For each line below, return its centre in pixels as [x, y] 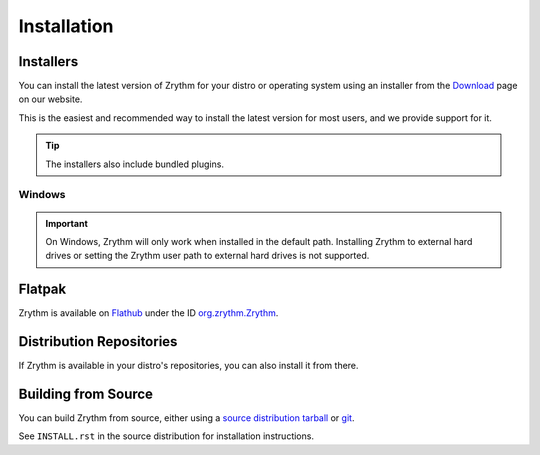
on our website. [50, 99]
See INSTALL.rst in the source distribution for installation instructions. [166, 436]
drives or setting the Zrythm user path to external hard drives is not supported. [207, 256]
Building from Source [86, 393]
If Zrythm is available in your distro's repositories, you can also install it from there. [188, 366]
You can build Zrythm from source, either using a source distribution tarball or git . [186, 418]
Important [67, 223]
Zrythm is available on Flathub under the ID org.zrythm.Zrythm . [148, 313]
